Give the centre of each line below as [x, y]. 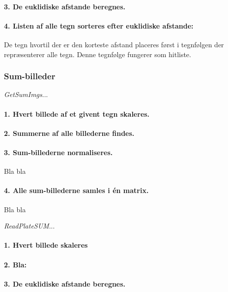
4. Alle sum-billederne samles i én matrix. [76, 190]
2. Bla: [15, 264]
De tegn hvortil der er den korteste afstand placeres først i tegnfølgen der [114, 44]
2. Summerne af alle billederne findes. [69, 133]
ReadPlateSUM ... [29, 226]
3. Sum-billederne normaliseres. [58, 152]
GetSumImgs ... [26, 94]
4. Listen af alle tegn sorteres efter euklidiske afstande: [99, 25]
